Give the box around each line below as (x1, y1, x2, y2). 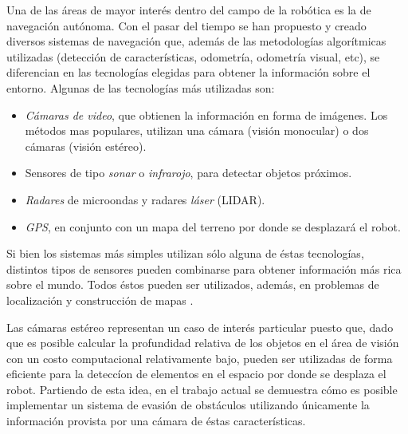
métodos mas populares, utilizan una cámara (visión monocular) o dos (25, 122, 369, 139)
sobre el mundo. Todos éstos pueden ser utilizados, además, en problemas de (6, 276, 379, 293)
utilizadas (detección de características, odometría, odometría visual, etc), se (6, 48, 380, 65)
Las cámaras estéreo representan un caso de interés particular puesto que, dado (6, 318, 394, 335)
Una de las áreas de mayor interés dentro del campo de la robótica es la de (6, 2, 371, 18)
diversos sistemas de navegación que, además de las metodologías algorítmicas (6, 33, 386, 49)
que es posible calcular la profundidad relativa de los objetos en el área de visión (6, 334, 399, 351)
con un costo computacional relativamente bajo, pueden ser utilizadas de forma (6, 349, 393, 366)
